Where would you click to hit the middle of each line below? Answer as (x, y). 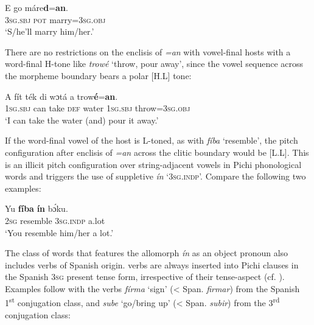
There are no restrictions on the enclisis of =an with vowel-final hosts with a (148, 51)
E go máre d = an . (37, 7)
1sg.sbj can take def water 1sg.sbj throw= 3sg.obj (98, 108)
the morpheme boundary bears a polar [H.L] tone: (98, 75)
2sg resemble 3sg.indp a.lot (55, 220)
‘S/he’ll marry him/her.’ (50, 31)
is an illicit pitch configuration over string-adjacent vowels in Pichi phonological (153, 164)
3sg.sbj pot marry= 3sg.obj (55, 19)
